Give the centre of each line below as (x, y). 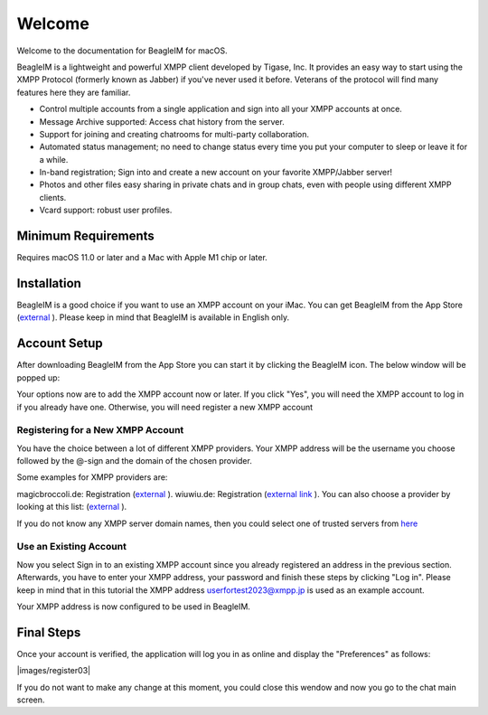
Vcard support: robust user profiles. (106, 210)
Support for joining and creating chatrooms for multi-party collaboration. (174, 134)
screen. (31, 700)
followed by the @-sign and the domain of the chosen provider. (134, 461)
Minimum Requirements (86, 236)
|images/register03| (53, 671)
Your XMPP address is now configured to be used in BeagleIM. (133, 607)
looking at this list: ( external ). (72, 507)
